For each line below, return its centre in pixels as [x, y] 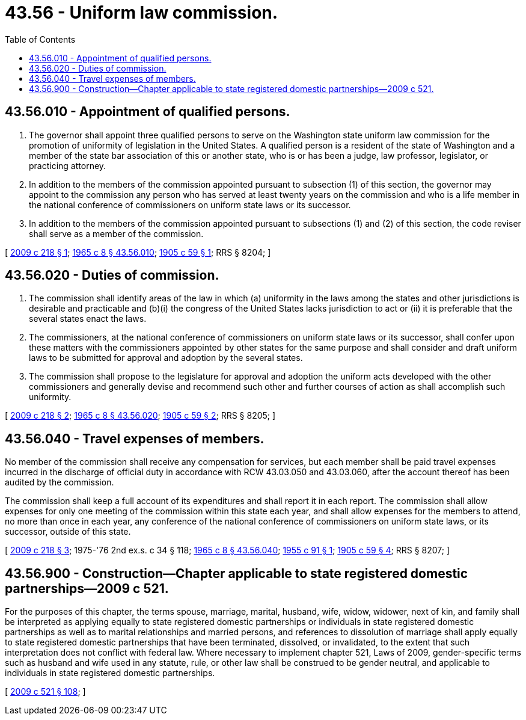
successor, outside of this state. [68, 532]
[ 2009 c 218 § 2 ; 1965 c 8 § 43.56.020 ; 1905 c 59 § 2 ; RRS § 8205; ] [140, 416]
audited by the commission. [60, 482]
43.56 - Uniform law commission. [142, 13]
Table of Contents [40, 39]
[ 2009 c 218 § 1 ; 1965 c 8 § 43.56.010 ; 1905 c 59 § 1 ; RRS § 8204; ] [138, 252]
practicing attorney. [68, 165]
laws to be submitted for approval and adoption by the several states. [166, 358]
